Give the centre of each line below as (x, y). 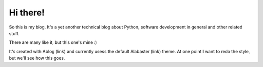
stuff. (14, 33)
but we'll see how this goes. (37, 58)
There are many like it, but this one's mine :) (53, 42)
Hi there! (27, 13)
